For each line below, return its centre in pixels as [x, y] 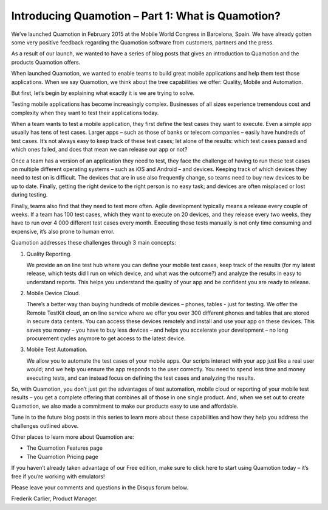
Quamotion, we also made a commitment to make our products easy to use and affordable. [125, 406]
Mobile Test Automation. [57, 349]
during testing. [29, 195]
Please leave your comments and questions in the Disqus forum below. [100, 487]
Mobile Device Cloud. [53, 293]
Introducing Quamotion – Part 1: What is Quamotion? [146, 16]
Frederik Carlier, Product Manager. [54, 498]
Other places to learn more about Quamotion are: [73, 437]
